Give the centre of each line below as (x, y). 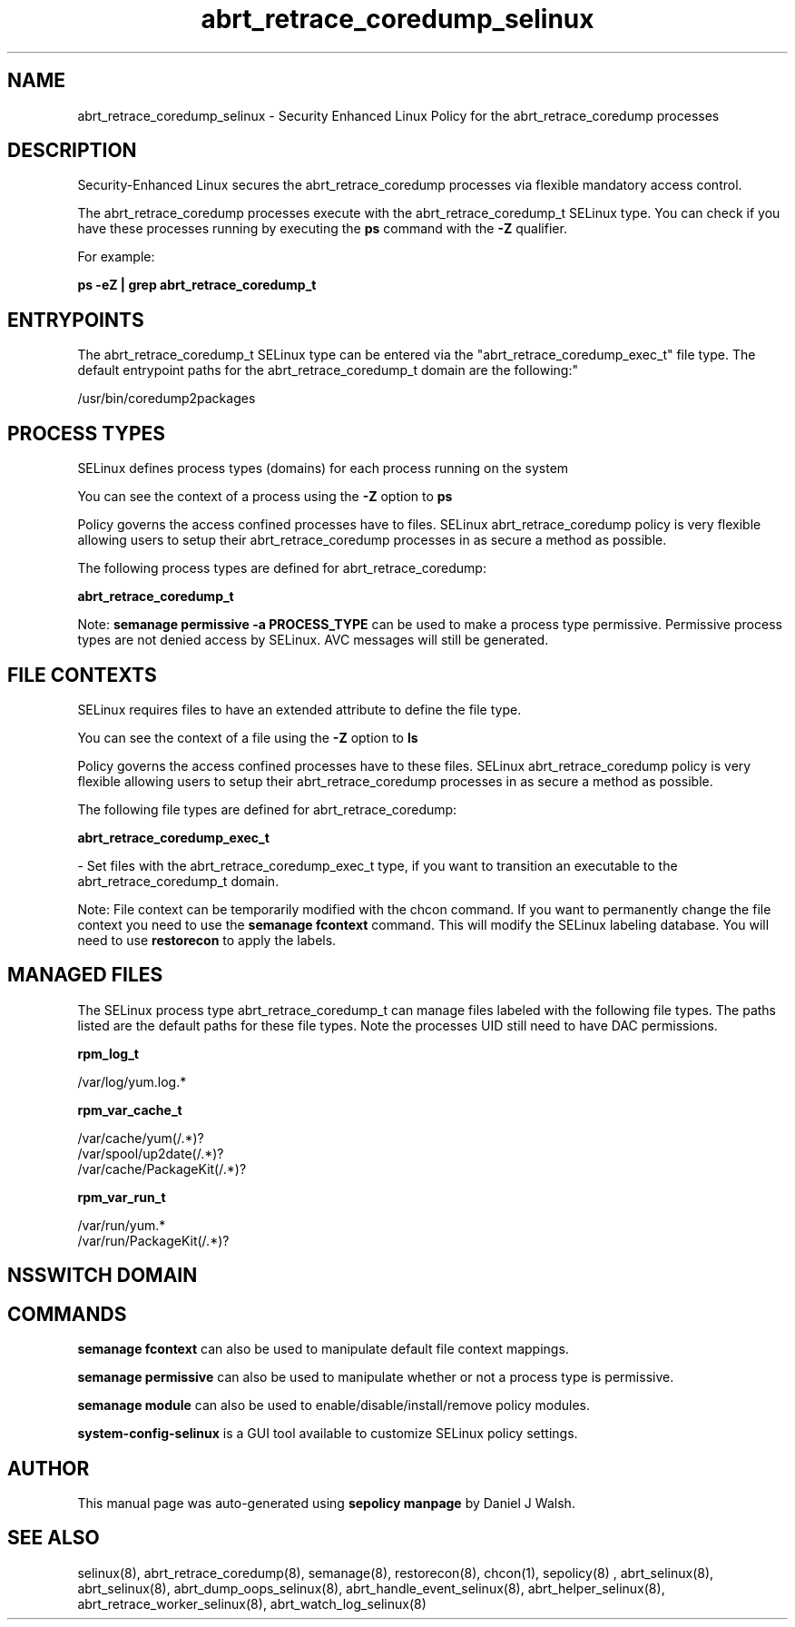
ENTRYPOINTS (76, 320)
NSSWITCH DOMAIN (103, 1276)
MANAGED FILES (85, 975)
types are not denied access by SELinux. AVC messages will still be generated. (313, 640)
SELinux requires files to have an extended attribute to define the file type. (299, 709)
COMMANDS (67, 1314)
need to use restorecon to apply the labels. (207, 940)
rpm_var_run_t (122, 1197)
